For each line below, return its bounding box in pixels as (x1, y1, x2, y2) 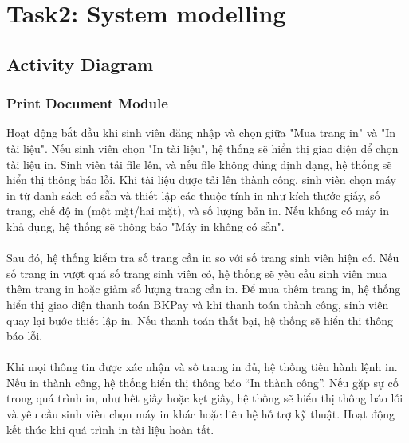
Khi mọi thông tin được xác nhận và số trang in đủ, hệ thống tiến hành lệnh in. (6, 359, 398, 375)
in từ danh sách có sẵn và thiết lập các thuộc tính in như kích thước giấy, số (6, 186, 380, 203)
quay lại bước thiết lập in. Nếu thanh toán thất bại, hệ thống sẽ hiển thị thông (6, 312, 394, 328)
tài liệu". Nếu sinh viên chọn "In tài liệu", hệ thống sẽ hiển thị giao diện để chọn (6, 139, 399, 156)
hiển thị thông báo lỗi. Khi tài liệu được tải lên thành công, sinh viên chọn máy (6, 171, 396, 188)
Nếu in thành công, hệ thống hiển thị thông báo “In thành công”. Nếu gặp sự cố (6, 374, 399, 390)
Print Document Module (6, 93, 168, 113)
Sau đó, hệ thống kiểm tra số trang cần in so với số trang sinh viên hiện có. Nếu (6, 249, 399, 266)
